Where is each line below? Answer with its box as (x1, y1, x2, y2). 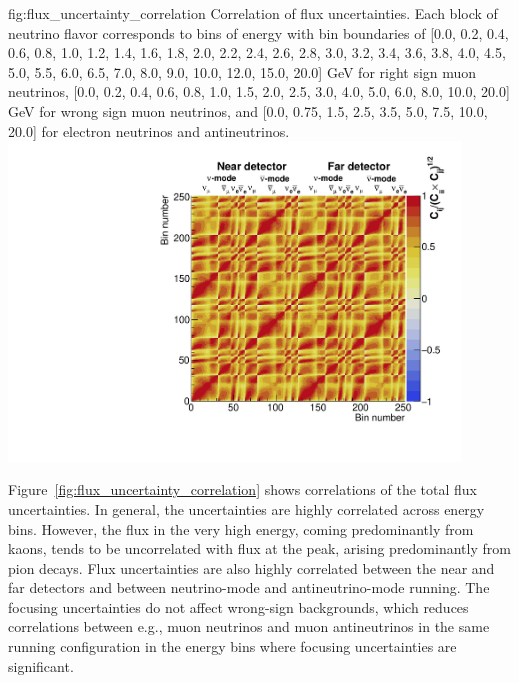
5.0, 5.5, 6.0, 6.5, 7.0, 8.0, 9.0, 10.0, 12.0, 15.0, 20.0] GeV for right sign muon (8, 61, 477, 82)
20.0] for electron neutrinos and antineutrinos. (8, 120, 290, 141)
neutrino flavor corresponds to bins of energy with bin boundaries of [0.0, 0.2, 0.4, (8, 22, 509, 43)
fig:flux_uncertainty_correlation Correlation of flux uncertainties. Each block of (8, 3, 498, 23)
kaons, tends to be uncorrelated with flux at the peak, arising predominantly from (8, 538, 511, 559)
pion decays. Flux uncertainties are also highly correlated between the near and (8, 557, 495, 578)
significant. (8, 655, 74, 676)
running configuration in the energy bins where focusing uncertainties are (8, 636, 457, 657)
